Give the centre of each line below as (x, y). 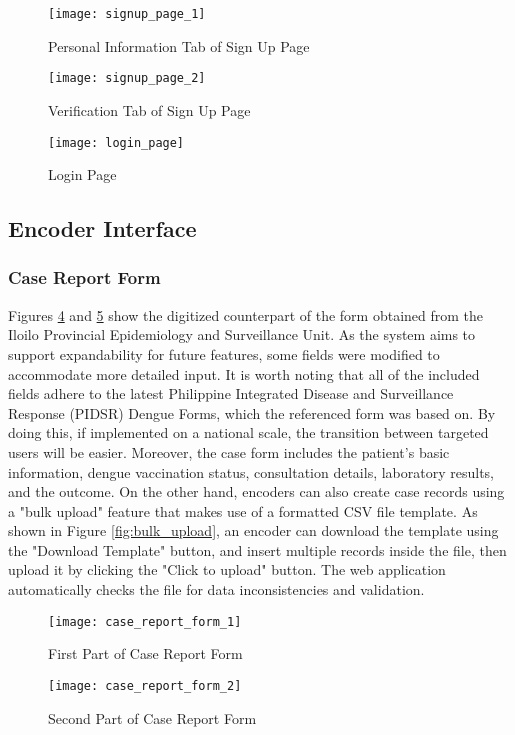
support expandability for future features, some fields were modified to (224, 353)
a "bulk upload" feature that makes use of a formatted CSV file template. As (243, 510)
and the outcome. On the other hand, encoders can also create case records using (256, 491)
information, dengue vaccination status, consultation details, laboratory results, (251, 471)
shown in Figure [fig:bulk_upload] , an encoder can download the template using (253, 530)
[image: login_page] (116, 142)
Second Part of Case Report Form (152, 717)
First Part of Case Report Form (145, 653)
